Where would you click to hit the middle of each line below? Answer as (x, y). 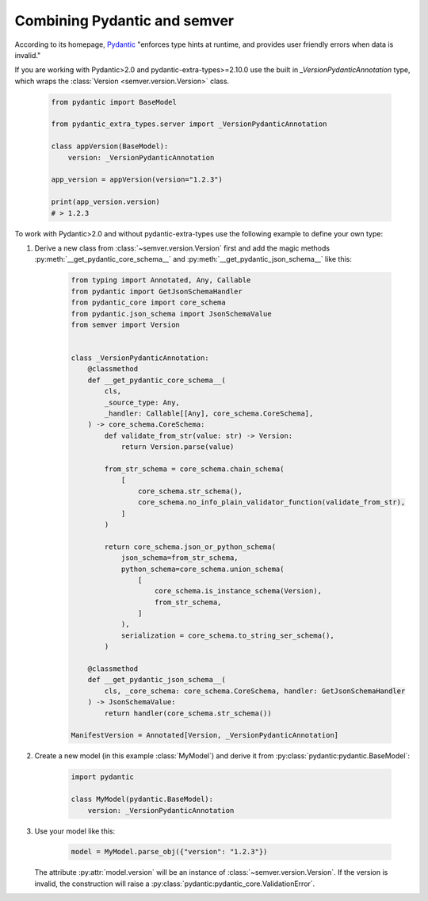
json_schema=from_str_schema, (180, 558)
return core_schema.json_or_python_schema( (190, 546)
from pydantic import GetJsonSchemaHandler (157, 291)
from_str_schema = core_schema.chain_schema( (194, 469)
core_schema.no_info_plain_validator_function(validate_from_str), (271, 502)
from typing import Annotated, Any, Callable (161, 280)
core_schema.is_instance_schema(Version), (239, 591)
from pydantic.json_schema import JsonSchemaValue (172, 314)
